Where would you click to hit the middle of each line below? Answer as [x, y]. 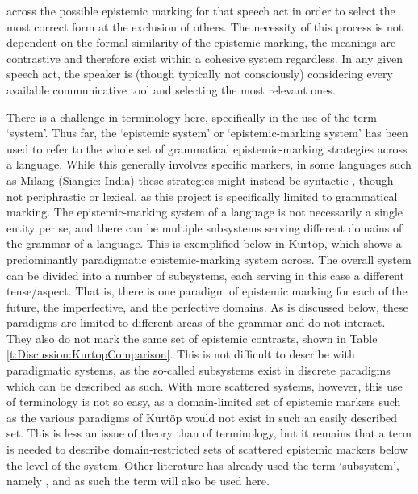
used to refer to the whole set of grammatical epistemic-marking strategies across [207, 148]
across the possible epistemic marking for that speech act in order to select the [201, 10]
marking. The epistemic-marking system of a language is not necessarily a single [205, 212]
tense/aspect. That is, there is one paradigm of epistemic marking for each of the [207, 291]
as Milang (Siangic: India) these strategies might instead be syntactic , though [200, 180]
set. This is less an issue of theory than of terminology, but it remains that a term [209, 433]
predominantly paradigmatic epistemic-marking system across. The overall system [209, 259]
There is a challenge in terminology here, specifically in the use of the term [192, 117]
